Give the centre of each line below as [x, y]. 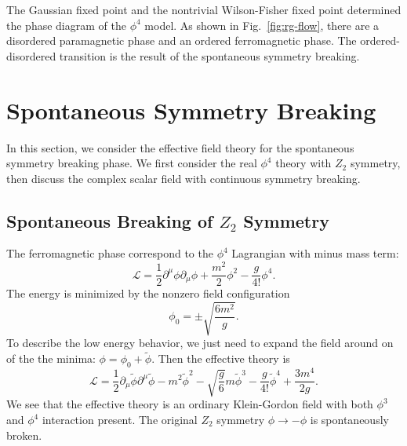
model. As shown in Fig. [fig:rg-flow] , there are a [262, 25]
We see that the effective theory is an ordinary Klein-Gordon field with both [190, 404]
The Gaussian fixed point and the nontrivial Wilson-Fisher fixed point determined [204, 9]
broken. [24, 435]
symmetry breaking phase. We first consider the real [132, 163]
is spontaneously [349, 420]
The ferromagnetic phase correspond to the [110, 253]
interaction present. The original [120, 420]
